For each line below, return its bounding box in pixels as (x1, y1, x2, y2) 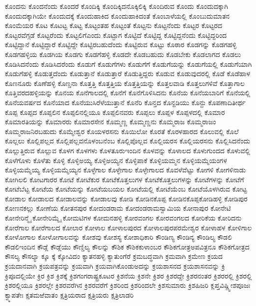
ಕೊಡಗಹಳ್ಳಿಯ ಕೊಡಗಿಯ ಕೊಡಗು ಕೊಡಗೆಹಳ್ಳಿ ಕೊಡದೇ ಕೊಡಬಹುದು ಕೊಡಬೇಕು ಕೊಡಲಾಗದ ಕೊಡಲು (5, 49, 241, 59)
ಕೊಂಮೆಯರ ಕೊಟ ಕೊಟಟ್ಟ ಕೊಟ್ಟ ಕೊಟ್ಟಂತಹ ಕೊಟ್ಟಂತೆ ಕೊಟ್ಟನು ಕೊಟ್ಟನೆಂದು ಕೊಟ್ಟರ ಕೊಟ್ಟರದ (5, 20, 223, 30)
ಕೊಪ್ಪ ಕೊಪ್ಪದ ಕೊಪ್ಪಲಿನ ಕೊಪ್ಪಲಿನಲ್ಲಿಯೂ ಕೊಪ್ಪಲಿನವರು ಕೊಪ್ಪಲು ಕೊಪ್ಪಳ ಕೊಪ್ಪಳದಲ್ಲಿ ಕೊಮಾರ (5, 107, 225, 117)
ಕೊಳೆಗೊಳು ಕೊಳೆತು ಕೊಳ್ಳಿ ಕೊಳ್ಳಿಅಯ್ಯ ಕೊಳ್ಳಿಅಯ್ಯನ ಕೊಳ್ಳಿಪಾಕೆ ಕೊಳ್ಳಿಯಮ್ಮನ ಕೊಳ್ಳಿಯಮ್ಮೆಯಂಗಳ (5, 155, 227, 165)
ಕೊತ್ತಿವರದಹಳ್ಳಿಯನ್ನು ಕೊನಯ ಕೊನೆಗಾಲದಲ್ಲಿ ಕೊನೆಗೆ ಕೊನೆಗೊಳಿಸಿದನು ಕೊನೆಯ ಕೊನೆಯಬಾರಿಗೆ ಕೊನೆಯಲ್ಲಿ (5, 87, 251, 98)
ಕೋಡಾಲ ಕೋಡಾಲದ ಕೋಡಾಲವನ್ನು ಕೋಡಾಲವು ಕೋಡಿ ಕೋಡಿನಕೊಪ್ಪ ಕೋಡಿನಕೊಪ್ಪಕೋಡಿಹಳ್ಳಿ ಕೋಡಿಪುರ (5, 193, 248, 203)
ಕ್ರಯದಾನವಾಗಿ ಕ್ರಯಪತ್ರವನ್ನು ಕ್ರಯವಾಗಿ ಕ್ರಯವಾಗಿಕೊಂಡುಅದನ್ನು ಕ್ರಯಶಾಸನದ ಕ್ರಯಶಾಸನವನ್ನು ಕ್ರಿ (5, 261, 225, 271)
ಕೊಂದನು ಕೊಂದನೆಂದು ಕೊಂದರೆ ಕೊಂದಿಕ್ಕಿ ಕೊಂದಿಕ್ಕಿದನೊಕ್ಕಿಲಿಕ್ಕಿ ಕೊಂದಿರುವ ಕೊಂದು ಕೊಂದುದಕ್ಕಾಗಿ (5, 1, 228, 11)
